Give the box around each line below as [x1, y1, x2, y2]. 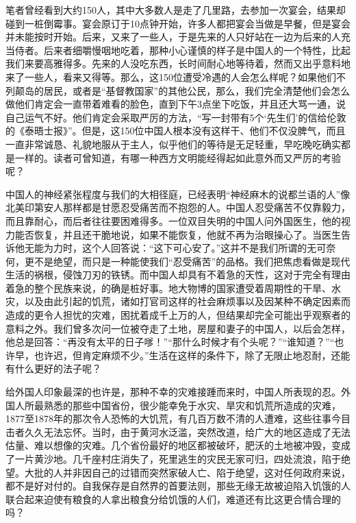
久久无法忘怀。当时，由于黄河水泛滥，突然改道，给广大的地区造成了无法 [24, 424, 351, 439]
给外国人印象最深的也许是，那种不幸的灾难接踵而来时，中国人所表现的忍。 [5, 385, 341, 399]
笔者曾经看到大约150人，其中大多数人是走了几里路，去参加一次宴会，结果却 [5, 3, 346, 16]
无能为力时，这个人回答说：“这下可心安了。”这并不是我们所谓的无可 [24, 241, 327, 255]
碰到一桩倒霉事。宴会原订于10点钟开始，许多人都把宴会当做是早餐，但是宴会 [5, 16, 351, 30]
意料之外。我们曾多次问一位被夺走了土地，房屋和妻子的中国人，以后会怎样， [5, 321, 351, 335]
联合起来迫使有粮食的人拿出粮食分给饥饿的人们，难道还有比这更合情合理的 [5, 491, 341, 506]
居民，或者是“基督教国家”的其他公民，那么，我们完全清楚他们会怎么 [43, 83, 351, 97]
